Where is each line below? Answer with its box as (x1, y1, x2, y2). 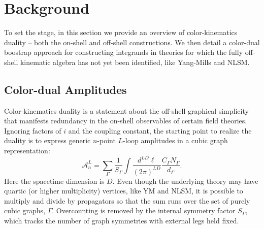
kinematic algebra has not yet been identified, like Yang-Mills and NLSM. (20, 56, 250, 67)
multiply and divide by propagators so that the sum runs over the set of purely (4, 195, 250, 206)
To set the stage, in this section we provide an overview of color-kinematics (4, 27, 238, 38)
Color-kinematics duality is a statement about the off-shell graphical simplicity (4, 105, 249, 116)
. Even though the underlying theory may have (112, 175, 258, 186)
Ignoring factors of (4, 125, 61, 136)
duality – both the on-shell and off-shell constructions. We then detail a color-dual (4, 37, 260, 47)
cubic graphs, (4, 205, 46, 216)
